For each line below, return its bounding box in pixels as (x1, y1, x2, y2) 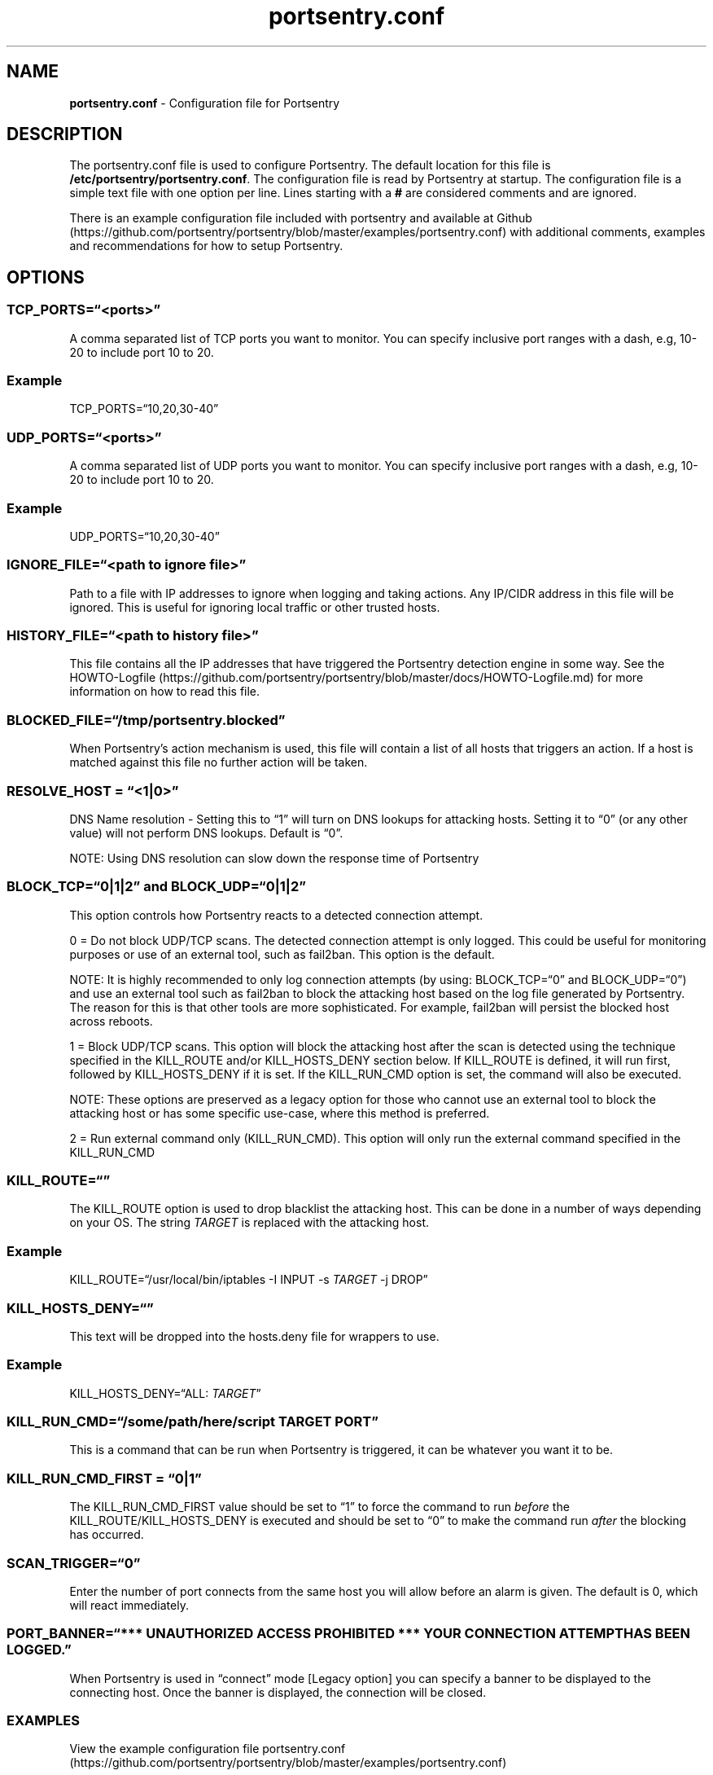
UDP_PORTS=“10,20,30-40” (69, 529, 220, 543)
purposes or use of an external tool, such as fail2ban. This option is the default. (69, 947, 495, 961)
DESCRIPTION (7, 124, 123, 145)
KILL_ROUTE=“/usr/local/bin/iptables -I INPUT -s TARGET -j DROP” (69, 1272, 428, 1287)
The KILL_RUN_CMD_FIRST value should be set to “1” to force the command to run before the (69, 1500, 570, 1514)
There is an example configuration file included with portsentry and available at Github (69, 211, 532, 226)
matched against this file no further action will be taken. (69, 755, 368, 770)
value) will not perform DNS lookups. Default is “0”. (69, 825, 343, 840)
